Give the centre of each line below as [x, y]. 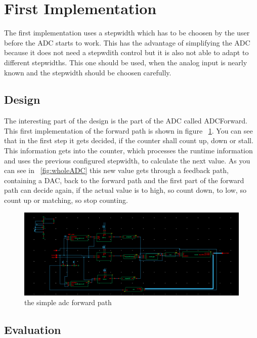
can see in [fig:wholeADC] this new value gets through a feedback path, [116, 170]
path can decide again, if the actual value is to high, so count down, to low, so [125, 190]
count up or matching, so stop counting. [66, 200]
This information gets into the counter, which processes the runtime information [128, 151]
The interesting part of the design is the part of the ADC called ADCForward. [126, 121]
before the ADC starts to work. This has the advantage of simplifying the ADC [127, 42]
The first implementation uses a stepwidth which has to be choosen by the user [127, 33]
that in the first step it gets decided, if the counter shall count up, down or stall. [129, 140]
